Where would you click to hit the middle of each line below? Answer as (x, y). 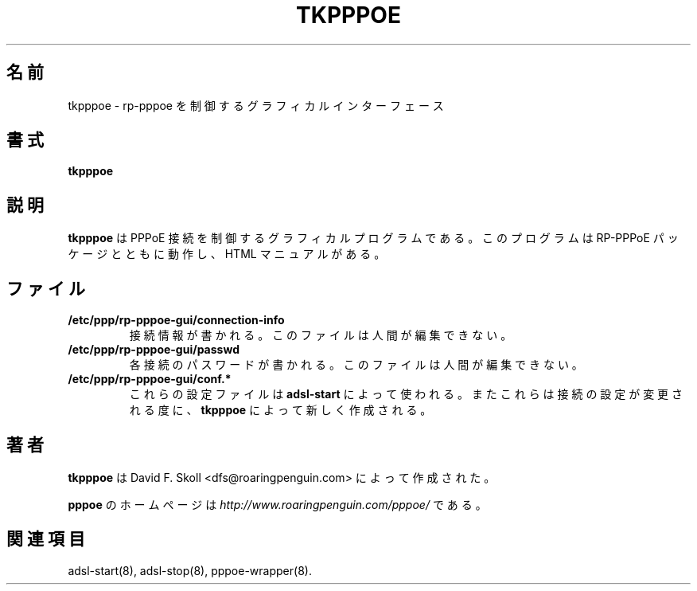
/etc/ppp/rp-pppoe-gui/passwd (154, 350)
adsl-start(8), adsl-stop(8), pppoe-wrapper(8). (190, 570)
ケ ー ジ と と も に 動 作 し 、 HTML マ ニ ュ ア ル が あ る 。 (227, 254)
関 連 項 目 (46, 539)
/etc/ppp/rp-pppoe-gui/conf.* (150, 379)
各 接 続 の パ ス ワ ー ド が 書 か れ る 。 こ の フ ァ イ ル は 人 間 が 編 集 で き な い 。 (356, 365)
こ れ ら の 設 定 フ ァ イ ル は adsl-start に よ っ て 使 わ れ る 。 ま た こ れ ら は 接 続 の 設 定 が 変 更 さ (406, 394)
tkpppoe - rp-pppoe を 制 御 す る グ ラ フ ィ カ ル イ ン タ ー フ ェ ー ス (256, 105)
